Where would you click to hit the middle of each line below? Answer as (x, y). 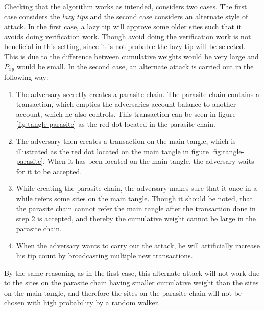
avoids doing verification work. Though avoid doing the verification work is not (128, 36)
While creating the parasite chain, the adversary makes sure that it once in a (137, 188)
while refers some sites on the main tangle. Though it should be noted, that (135, 198)
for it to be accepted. (49, 171)
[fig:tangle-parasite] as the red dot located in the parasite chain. (116, 124)
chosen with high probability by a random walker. (82, 303)
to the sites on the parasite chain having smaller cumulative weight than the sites (131, 283)
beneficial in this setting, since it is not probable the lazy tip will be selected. (125, 46)
